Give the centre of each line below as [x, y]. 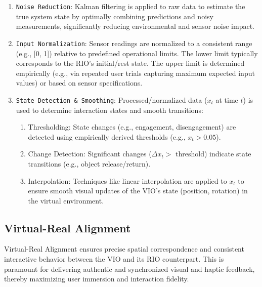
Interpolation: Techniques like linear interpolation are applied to [127, 180]
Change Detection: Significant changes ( [90, 154]
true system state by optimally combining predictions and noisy [115, 16]
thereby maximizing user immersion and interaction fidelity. [97, 279]
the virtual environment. [66, 200]
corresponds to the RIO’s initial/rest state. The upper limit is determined [130, 63]
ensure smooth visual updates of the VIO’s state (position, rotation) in [138, 191]
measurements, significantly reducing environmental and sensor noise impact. [135, 26]
